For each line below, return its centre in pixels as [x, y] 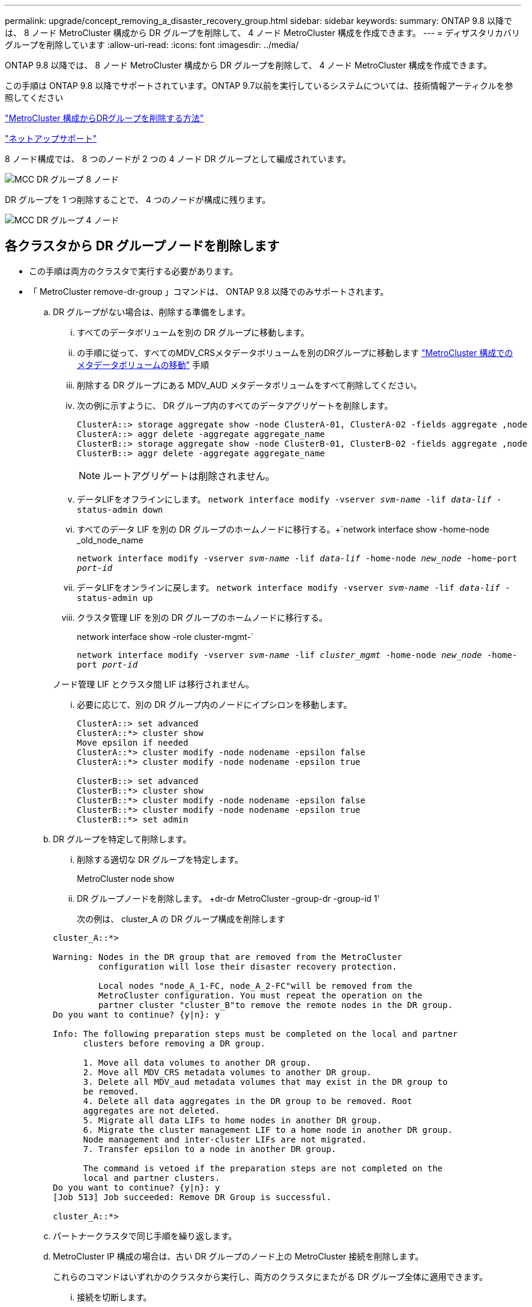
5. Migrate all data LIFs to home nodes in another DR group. [232, 1120]
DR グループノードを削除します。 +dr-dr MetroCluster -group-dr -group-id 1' [228, 898]
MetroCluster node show [126, 878]
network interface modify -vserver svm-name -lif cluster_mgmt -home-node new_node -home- [297, 655]
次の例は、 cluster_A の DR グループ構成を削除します [181, 919]
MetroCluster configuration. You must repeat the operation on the [260, 995]
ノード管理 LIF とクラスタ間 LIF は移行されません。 [153, 684]
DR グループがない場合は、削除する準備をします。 [152, 312]
